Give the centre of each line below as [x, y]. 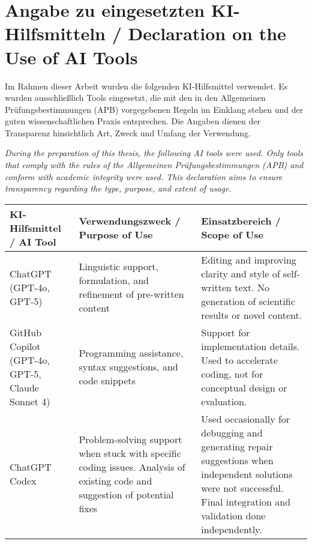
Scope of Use [232, 235]
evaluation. [224, 401]
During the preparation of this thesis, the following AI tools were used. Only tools [154, 153]
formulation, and [114, 280]
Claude [24, 387]
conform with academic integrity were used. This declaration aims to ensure [144, 176]
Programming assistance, [131, 353]
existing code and [115, 481]
